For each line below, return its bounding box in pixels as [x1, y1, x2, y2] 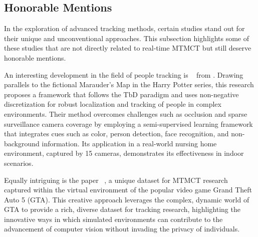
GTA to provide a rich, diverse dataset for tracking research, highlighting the [4, 204, 240, 214]
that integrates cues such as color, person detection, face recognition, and [4, 128, 229, 139]
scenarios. [4, 157, 34, 168]
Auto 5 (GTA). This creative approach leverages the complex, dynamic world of [4, 194, 249, 204]
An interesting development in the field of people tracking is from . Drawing [4, 69, 243, 80]
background [4, 138, 40, 148]
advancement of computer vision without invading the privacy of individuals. [4, 223, 240, 234]
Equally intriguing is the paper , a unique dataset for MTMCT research [4, 174, 228, 185]
